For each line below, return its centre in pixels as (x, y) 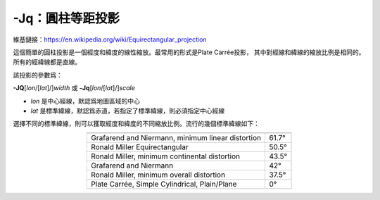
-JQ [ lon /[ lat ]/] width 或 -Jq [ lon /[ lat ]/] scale (74, 88)
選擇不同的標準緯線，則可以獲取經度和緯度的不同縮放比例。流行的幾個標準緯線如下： (136, 124)
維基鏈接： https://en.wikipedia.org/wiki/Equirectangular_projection (110, 39)
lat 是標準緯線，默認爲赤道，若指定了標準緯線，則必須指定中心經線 (128, 111)
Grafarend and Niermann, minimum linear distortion (176, 137)
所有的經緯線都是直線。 (47, 62)
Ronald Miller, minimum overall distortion (158, 175)
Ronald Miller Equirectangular (140, 146)
